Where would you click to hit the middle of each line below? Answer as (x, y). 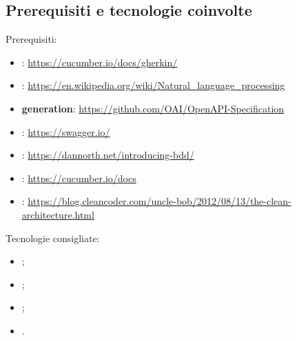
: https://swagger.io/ (66, 131)
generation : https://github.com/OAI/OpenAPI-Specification (153, 108)
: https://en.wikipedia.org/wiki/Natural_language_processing (153, 85)
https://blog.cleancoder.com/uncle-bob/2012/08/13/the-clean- (160, 201)
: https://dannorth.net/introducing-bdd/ (108, 155)
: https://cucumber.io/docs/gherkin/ (100, 62)
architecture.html (58, 214)
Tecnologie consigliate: (53, 238)
